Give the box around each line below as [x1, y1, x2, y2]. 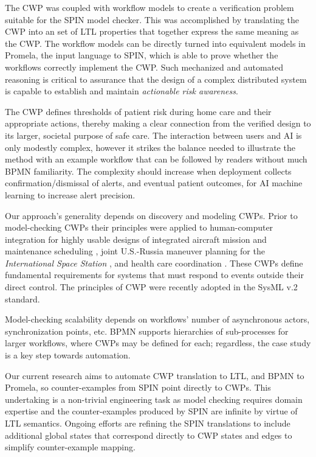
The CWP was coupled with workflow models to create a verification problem [5, 1, 294, 13]
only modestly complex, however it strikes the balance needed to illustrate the [5, 141, 295, 153]
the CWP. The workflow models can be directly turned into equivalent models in [5, 37, 306, 49]
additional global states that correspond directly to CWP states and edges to [5, 428, 292, 441]
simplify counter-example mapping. [5, 441, 136, 453]
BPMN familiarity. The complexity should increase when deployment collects [5, 164, 292, 177]
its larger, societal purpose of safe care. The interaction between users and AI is [5, 128, 302, 141]
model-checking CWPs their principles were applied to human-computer [5, 221, 273, 234]
